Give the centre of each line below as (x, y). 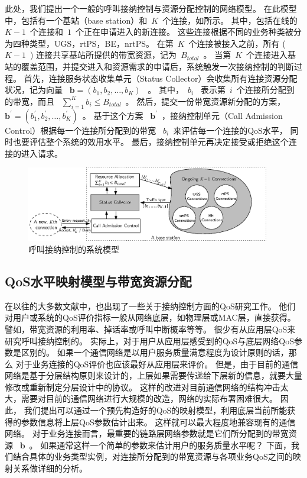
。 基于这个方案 (113, 115)
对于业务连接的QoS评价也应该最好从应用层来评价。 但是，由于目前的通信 (157, 364)
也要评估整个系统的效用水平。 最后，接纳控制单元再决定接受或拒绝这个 (151, 142)
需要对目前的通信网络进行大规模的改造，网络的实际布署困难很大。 (149, 398)
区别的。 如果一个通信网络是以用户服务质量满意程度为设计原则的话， (155, 352)
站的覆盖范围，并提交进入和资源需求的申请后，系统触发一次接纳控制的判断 (149, 66)
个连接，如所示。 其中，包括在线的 (230, 20)
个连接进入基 (271, 55)
